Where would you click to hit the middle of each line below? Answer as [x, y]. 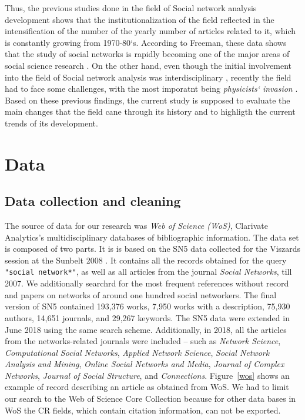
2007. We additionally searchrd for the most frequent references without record [147, 283]
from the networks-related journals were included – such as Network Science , [143, 341]
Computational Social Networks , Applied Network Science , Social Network [137, 352]
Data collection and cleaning [93, 201]
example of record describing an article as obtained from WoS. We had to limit [147, 387]
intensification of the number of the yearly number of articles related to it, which [150, 31]
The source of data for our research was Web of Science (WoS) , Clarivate [136, 226]
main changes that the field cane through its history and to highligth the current [150, 111]
